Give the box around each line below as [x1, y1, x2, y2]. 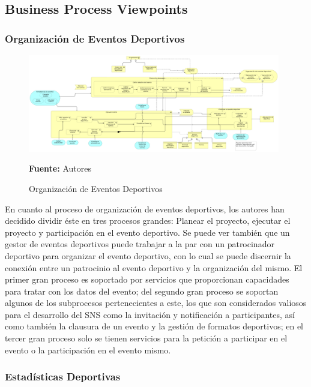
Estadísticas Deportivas [5, 369, 121, 384]
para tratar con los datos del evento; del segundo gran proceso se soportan [5, 284, 279, 297]
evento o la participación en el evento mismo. [5, 343, 171, 356]
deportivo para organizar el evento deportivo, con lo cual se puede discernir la [5, 249, 291, 262]
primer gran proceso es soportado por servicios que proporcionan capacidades [5, 273, 289, 286]
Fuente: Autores [29, 162, 91, 175]
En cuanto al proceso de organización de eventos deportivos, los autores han [5, 202, 285, 215]
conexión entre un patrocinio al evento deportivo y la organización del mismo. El [5, 261, 303, 274]
